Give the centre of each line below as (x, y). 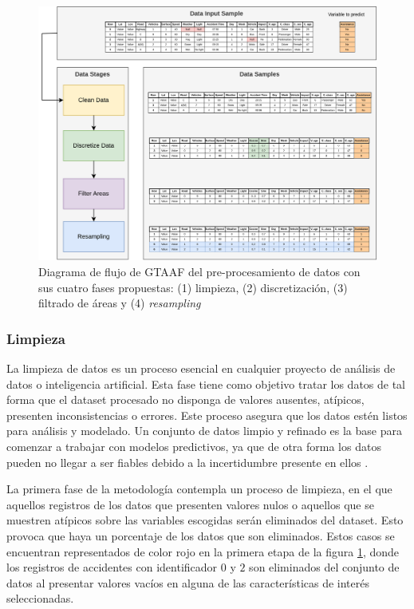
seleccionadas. (40, 598)
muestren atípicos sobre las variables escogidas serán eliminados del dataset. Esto (205, 520)
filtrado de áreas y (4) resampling (120, 303)
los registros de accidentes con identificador (112, 567)
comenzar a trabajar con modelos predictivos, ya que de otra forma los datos (194, 446)
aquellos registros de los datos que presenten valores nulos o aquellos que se (190, 504)
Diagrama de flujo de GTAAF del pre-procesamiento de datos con (199, 271)
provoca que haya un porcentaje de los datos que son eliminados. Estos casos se (201, 535)
